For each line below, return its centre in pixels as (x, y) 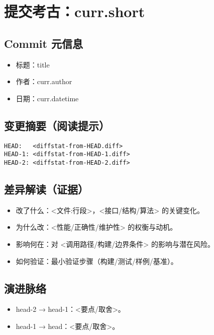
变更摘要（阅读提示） (57, 125)
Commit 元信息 (43, 43)
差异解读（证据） (46, 189)
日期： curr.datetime (47, 98)
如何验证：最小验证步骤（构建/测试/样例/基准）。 (97, 261)
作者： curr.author (44, 81)
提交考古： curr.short (75, 11)
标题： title (33, 64)
